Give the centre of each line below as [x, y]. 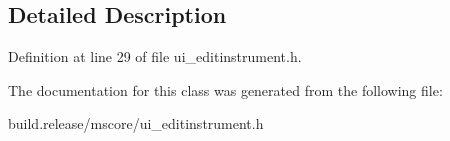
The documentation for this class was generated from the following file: [225, 89]
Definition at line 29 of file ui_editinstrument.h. [155, 56]
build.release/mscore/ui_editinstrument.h [136, 123]
